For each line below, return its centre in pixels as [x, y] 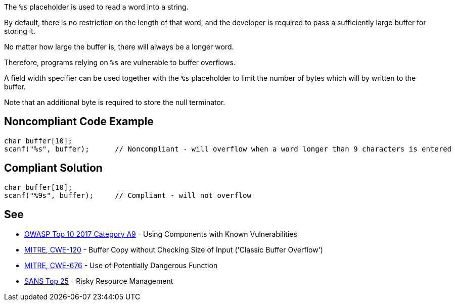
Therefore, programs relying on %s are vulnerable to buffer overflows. [120, 62]
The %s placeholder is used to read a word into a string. [96, 7]
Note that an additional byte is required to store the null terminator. [115, 102]
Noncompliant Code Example [79, 122]
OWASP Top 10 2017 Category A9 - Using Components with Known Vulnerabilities [161, 234]
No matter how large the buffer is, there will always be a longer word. [119, 47]
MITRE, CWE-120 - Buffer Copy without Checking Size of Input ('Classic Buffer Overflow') [174, 249]
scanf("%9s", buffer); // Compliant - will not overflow [128, 195]
